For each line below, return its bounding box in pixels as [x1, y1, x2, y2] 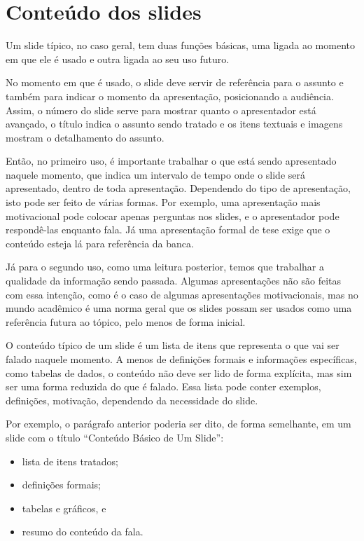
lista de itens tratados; [22, 453, 118, 468]
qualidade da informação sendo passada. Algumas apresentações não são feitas [6, 273, 342, 288]
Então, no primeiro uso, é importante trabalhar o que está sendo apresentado [6, 153, 337, 168]
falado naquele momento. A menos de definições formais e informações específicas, [6, 352, 357, 366]
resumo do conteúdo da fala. [22, 524, 143, 539]
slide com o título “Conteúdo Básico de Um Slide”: [6, 430, 224, 444]
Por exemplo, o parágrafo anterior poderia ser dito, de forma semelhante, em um [6, 416, 351, 431]
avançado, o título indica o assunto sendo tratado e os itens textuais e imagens [6, 116, 343, 131]
